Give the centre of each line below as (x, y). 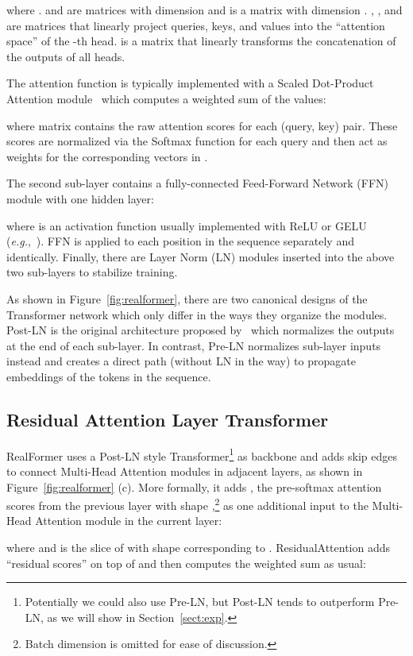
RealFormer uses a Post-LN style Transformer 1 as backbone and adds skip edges (202, 454)
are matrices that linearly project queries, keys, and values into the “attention (196, 25)
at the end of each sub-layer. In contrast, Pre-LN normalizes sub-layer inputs (194, 345)
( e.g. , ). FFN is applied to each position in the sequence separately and (180, 241)
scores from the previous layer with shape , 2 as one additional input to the (187, 504)
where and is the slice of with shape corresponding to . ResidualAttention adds (198, 547)
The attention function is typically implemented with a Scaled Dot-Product (190, 83)
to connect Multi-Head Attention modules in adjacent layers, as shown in (185, 471)
